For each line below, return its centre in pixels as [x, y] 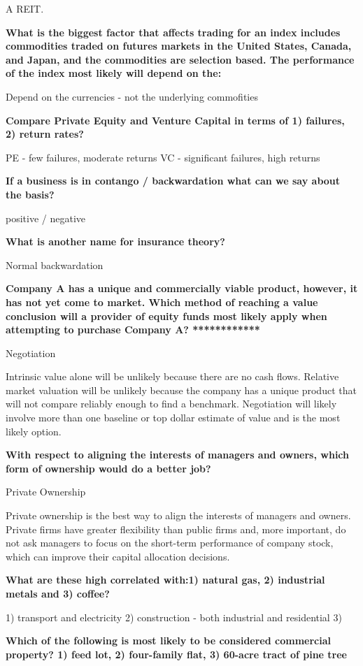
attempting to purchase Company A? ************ [133, 330]
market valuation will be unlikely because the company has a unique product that [181, 390]
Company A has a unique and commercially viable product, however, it [182, 288]
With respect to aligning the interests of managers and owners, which [178, 455]
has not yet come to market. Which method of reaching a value [162, 302]
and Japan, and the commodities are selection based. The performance [180, 59]
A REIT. [25, 8]
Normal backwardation [55, 265]
